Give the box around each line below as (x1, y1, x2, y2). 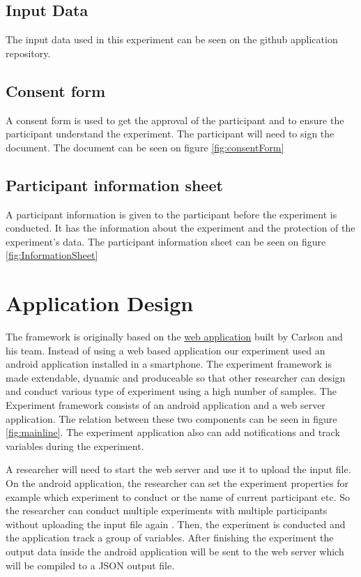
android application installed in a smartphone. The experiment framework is (6, 357, 332, 371)
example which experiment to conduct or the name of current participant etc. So (6, 489, 351, 504)
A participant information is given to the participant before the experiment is (6, 207, 337, 221)
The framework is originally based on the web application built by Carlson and (6, 329, 343, 344)
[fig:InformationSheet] (6, 248, 98, 262)
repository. (6, 45, 51, 60)
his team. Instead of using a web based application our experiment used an (6, 343, 325, 357)
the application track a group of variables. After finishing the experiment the (6, 530, 334, 545)
